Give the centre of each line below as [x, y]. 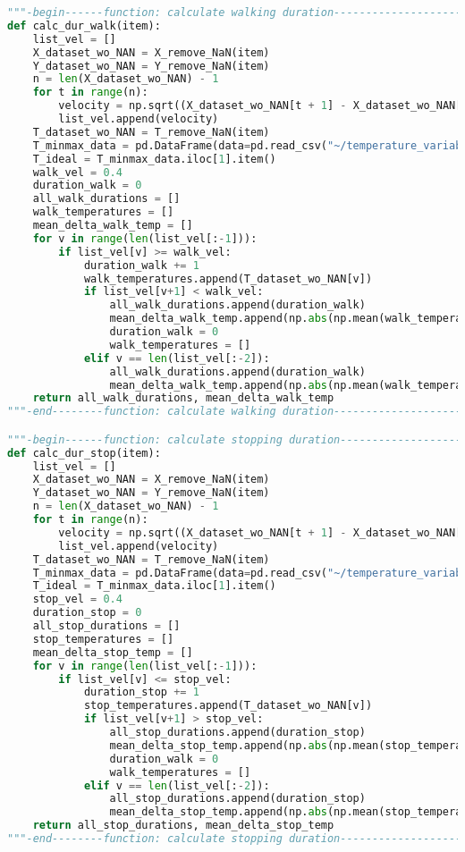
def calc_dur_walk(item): [84, 25]
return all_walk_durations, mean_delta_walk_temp [183, 398]
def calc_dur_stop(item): [84, 453]
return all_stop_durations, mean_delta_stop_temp [183, 826]
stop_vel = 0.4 [77, 599]
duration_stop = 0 [87, 613]
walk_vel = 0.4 [77, 172]
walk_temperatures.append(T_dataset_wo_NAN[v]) [228, 278]
